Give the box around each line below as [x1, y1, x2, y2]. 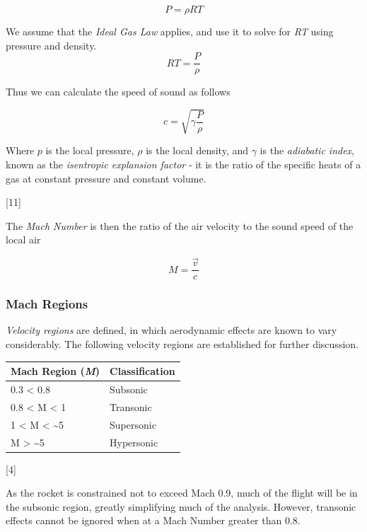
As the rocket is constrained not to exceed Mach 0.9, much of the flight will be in [6, 485, 358, 500]
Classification [110, 364, 175, 378]
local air [6, 232, 41, 247]
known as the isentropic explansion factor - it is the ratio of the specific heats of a [6, 156, 361, 171]
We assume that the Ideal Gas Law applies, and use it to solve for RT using [6, 24, 334, 38]
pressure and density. [6, 37, 97, 52]
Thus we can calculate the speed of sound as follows [6, 84, 231, 99]
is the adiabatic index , [260, 143, 354, 158]
